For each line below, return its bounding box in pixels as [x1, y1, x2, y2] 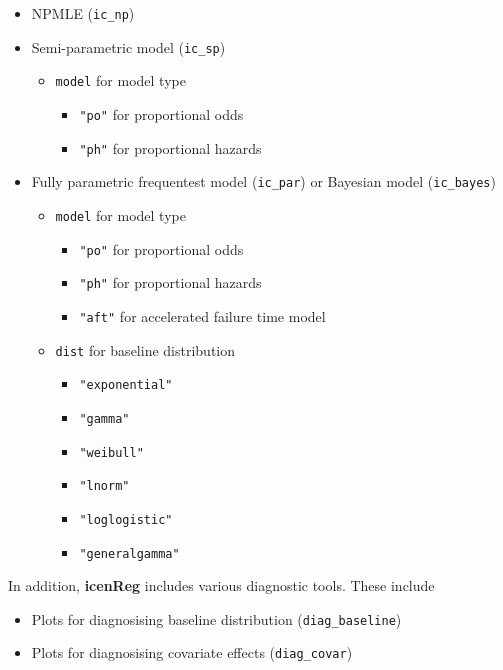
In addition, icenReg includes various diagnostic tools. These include [8, 575, 435, 596]
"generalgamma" [79, 546, 180, 561]
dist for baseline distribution [55, 339, 235, 360]
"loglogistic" [79, 512, 173, 527]
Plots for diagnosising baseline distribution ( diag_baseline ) [31, 608, 402, 629]
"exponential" [79, 378, 173, 393]
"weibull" [79, 445, 144, 460]
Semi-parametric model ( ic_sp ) [31, 36, 226, 57]
